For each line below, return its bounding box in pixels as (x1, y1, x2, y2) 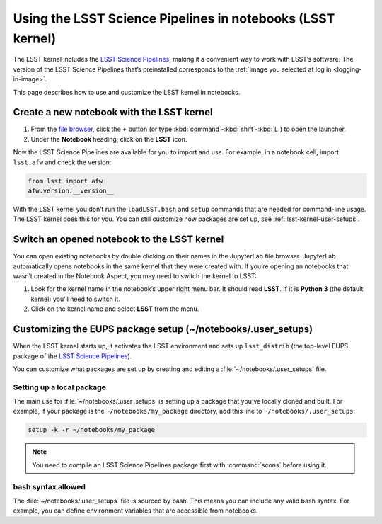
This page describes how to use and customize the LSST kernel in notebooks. (13, 88, 241, 96)
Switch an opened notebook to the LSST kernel (13, 234, 224, 246)
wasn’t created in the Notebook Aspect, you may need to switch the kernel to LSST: (13, 272, 257, 280)
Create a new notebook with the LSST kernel (13, 106, 213, 118)
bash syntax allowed (13, 482, 86, 491)
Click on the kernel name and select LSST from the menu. (30, 304, 199, 313)
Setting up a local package (13, 382, 106, 392)
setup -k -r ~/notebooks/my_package (28, 426, 156, 434)
